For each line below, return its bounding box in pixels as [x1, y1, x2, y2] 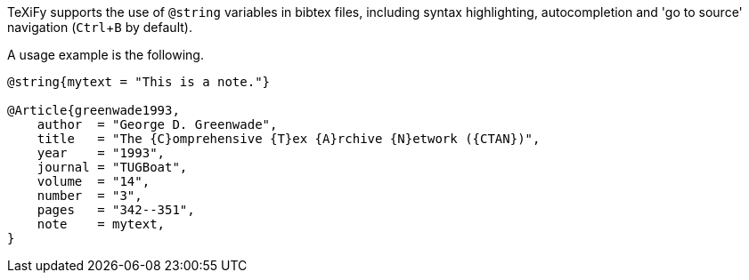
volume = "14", [37, 174, 151, 188]
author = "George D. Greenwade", [37, 117, 278, 132]
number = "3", [37, 188, 142, 203]
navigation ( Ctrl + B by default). [7, 20, 192, 35]
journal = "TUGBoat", [37, 160, 188, 174]
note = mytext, [37, 217, 166, 231]
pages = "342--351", [37, 203, 195, 217]
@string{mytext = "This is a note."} [7, 75, 271, 89]
